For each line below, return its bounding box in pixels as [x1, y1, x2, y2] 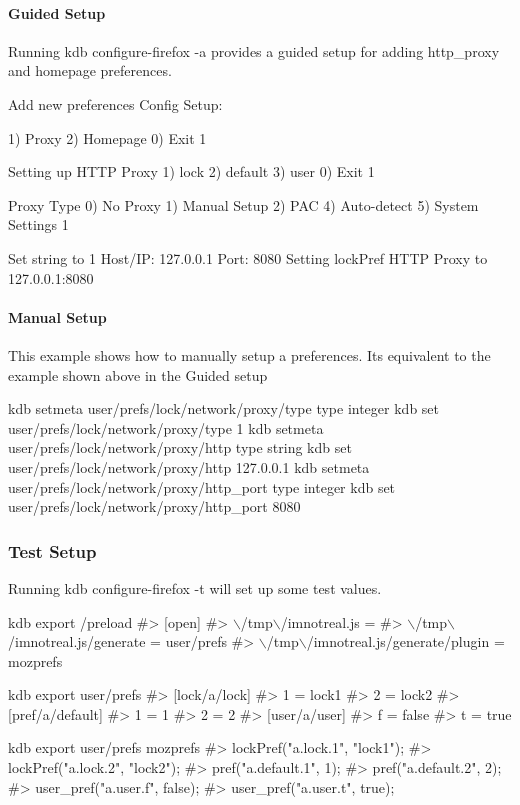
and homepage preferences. [8, 60, 172, 81]
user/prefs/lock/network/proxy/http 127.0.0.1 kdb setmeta [8, 456, 370, 477]
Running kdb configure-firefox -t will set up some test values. [8, 577, 382, 598]
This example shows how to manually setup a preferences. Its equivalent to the [8, 344, 491, 365]
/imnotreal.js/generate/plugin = [306, 631, 505, 652]
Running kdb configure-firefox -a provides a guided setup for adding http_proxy [8, 40, 500, 61]
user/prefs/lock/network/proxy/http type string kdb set [8, 437, 352, 458]
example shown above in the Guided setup [8, 364, 268, 385]
